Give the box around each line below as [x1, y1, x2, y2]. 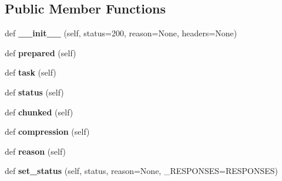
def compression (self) [5, 125, 90, 138]
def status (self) [5, 86, 64, 98]
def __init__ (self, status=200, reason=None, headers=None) [5, 27, 237, 39]
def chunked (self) [5, 105, 73, 118]
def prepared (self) [5, 46, 76, 59]
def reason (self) [5, 145, 66, 157]
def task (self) [5, 66, 56, 78]
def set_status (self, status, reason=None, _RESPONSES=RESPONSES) [5, 165, 278, 177]
